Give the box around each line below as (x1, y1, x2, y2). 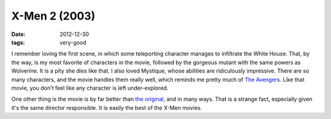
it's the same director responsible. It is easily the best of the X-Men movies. (11, 104, 202, 111)
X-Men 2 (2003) (11, 9, 96, 23)
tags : (11, 38, 25, 46)
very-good (59, 38, 86, 46)
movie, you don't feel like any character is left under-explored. (11, 84, 169, 92)
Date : (11, 31, 26, 38)
